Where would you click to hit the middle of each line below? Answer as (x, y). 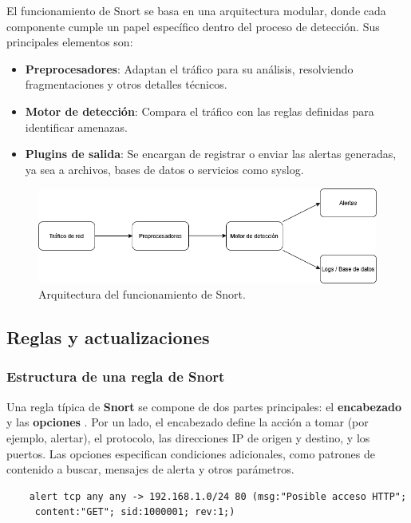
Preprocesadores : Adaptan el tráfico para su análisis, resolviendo (189, 68)
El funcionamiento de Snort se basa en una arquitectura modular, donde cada (196, 10)
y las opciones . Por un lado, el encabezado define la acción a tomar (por (188, 422)
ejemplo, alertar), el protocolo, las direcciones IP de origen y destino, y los (188, 437)
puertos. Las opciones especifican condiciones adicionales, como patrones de (191, 453)
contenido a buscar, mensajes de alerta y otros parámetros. (150, 469)
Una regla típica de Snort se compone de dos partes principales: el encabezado (204, 406)
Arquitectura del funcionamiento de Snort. (142, 294)
